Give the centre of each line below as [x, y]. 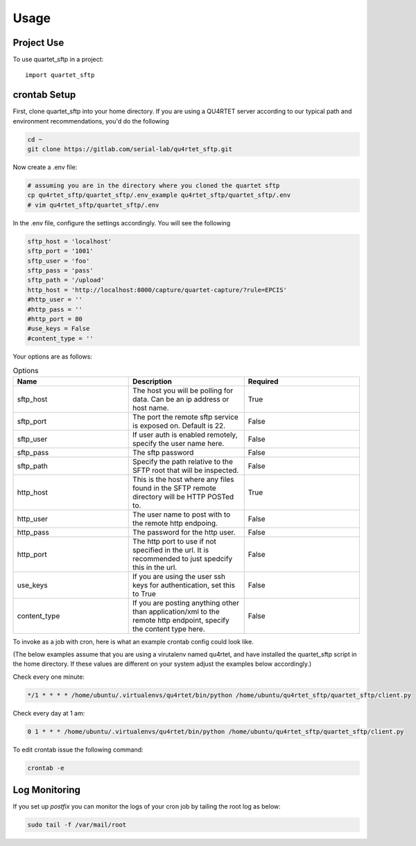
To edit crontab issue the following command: [78, 750]
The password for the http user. [184, 532]
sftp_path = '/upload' [66, 280]
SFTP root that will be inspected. [186, 470]
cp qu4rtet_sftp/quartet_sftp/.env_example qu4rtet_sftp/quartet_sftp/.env [159, 195]
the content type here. [169, 629]
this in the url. [155, 567]
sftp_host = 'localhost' [70, 241]
